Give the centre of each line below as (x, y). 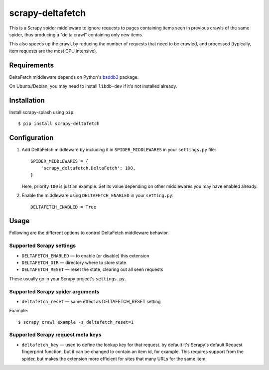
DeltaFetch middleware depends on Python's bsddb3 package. (74, 77)
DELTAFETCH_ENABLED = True (64, 207)
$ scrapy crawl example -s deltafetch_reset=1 (76, 322)
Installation (27, 100)
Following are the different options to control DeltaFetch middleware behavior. (89, 233)
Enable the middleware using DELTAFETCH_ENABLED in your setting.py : (98, 195)
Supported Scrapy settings (43, 246)
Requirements (32, 65)
